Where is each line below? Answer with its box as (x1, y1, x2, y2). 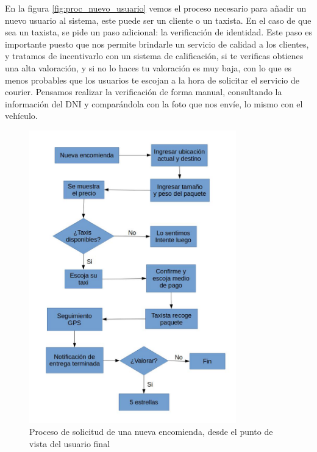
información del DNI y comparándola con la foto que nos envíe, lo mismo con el (5, 97, 303, 110)
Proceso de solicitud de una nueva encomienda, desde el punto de (29, 425, 273, 438)
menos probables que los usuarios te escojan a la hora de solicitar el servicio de (5, 73, 299, 86)
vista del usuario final (29, 437, 110, 450)
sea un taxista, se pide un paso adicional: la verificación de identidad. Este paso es (5, 26, 312, 38)
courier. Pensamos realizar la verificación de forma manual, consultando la (5, 85, 282, 98)
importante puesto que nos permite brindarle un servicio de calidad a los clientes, (5, 37, 309, 50)
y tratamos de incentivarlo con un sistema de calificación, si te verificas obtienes (5, 49, 304, 62)
